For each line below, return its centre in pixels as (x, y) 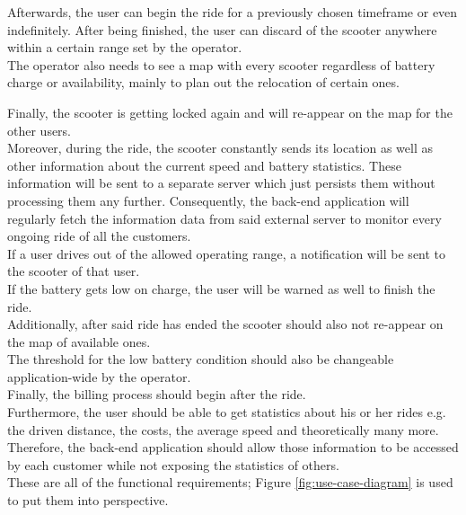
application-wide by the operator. (99, 376)
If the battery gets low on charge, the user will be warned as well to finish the (221, 288)
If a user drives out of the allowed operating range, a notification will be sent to (227, 253)
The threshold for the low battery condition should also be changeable (201, 359)
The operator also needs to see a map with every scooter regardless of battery (221, 64)
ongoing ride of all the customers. (99, 236)
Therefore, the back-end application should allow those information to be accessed (233, 447)
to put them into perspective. (88, 500)
